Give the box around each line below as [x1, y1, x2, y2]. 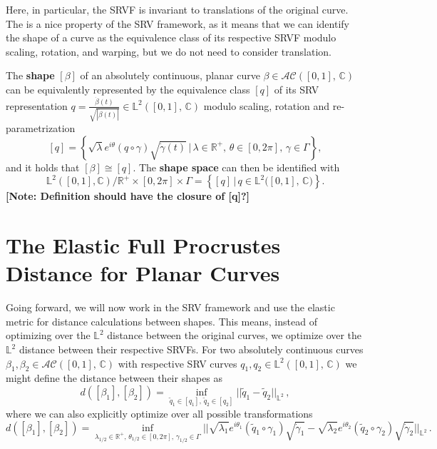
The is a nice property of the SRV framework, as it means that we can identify [6, 16, 349, 31]
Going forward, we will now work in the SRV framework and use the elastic [6, 300, 335, 315]
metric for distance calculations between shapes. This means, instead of [6, 313, 317, 328]
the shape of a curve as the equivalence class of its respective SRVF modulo [6, 30, 336, 45]
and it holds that [6, 159, 80, 174]
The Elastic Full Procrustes [6, 231, 281, 260]
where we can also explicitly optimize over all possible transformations [6, 405, 313, 420]
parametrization [6, 121, 76, 136]
